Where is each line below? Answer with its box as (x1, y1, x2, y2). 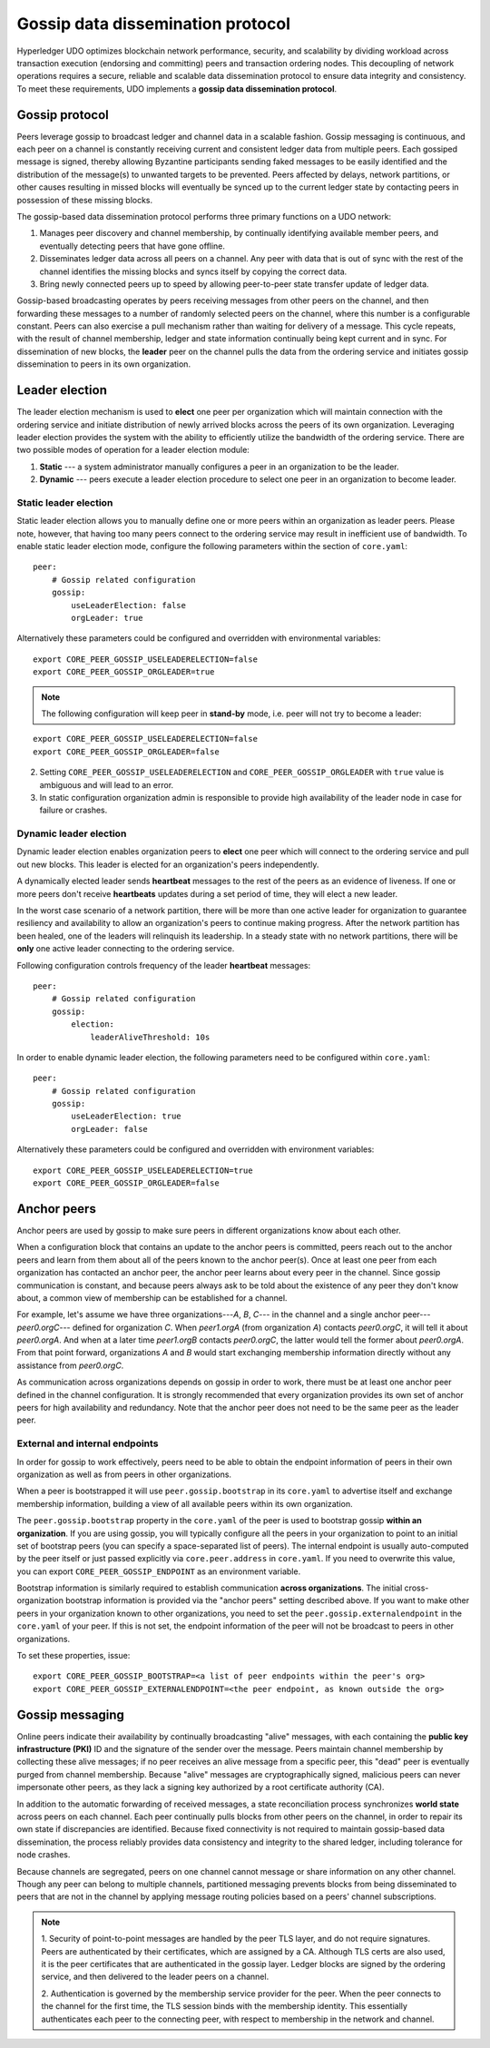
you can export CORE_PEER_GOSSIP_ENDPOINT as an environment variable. (16, 1566, 301, 1577)
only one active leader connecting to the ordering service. (16, 943, 235, 954)
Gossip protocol (16, 107, 109, 123)
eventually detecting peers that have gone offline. (39, 241, 226, 251)
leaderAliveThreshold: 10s (90, 1031, 211, 1042)
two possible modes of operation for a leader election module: (16, 445, 250, 456)
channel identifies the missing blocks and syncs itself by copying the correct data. (39, 266, 348, 277)
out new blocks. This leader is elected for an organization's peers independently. (16, 859, 319, 870)
